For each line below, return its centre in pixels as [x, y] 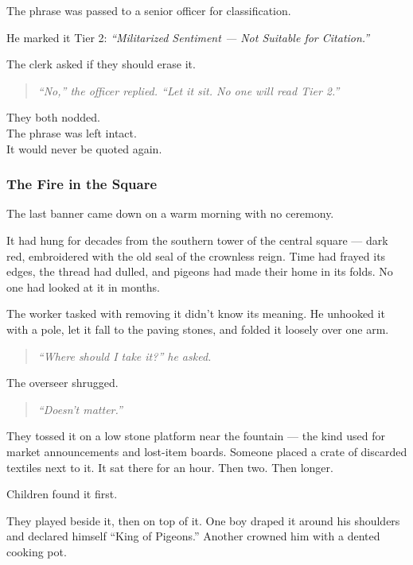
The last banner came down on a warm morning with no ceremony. [170, 213]
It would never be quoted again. [84, 148]
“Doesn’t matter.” [80, 409]
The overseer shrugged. [62, 383]
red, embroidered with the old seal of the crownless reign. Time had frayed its [196, 255]
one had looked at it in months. [83, 286]
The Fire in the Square [82, 184]
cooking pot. [37, 551]
